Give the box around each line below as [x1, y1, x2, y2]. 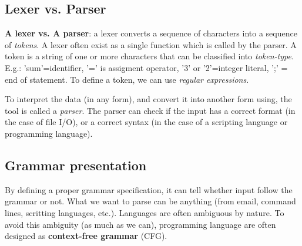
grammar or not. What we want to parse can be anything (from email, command [5, 195, 296, 207]
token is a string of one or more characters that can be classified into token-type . [5, 50, 294, 62]
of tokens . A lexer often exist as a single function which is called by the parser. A [5, 38, 297, 50]
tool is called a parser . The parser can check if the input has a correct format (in [5, 104, 296, 116]
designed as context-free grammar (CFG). [5, 230, 167, 242]
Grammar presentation [5, 156, 147, 174]
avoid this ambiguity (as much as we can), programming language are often [5, 218, 276, 230]
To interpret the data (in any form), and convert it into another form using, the [5, 93, 292, 105]
